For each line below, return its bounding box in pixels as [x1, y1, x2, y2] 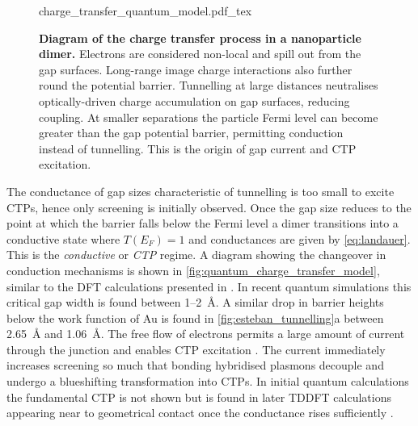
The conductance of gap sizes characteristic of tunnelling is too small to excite [6, 182, 395, 199]
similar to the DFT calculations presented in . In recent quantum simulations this [6, 278, 412, 294]
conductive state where [6, 230, 120, 247]
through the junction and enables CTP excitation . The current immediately [6, 340, 386, 357]
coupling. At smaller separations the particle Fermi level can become [39, 108, 378, 125]
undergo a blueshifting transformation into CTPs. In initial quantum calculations [6, 373, 409, 390]
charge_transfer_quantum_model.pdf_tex [39, 2, 252, 19]
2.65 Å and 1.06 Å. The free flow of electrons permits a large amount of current [6, 325, 405, 342]
